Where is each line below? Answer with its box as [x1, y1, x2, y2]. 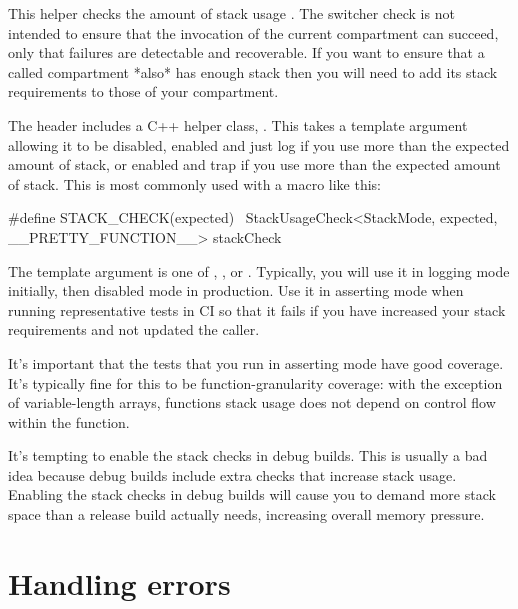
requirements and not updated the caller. [8, 319, 260, 340]
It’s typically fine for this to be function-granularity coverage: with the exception [8, 372, 503, 393]
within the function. [8, 411, 130, 432]
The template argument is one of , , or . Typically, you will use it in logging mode [8, 260, 510, 281]
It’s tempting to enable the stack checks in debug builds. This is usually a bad [8, 445, 488, 466]
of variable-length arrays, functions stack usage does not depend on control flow [8, 392, 496, 413]
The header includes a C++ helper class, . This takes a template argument [8, 114, 468, 135]
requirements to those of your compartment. [8, 81, 279, 102]
